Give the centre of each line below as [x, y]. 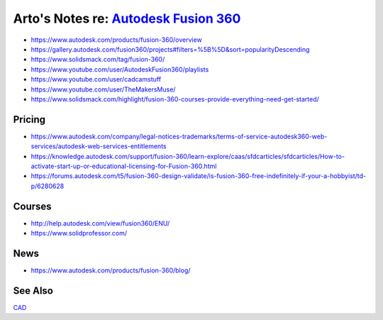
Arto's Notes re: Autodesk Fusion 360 [127, 18]
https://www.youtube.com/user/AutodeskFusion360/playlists [120, 69]
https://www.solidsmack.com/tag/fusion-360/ [98, 60]
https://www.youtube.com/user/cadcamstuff [96, 79]
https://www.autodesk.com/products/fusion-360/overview [116, 40]
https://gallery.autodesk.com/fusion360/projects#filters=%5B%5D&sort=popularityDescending [170, 49]
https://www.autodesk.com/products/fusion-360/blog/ [111, 270]
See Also [33, 291]
